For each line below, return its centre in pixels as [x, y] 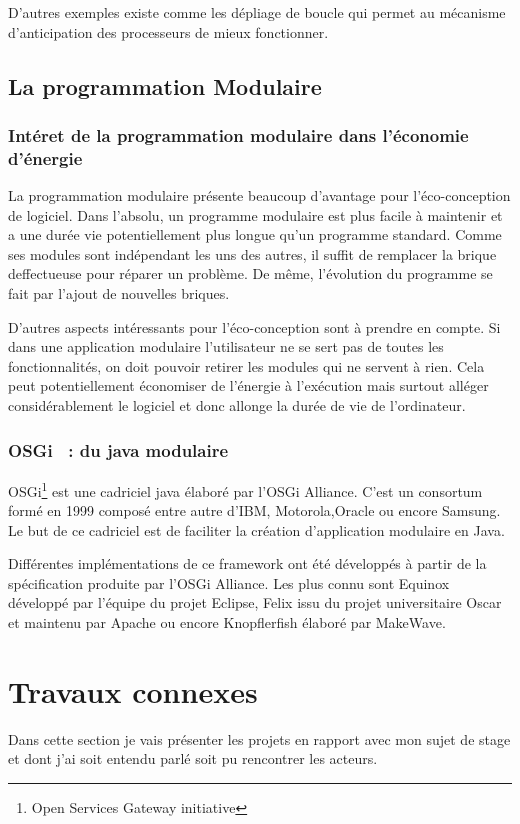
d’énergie [45, 157]
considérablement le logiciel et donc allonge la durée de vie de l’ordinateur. [237, 405]
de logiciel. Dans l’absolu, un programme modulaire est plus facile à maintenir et [255, 214]
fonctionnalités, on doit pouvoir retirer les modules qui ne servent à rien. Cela [246, 365]
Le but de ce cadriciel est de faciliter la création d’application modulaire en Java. [256, 529]
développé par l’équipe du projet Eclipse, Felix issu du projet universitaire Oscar [255, 602]
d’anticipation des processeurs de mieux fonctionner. [168, 31]
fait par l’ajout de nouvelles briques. [119, 293]
